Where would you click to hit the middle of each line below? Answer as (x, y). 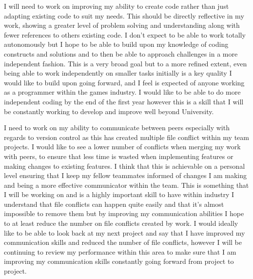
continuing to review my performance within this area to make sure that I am (120, 251)
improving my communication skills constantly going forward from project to (119, 261)
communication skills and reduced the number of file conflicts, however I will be (123, 242)
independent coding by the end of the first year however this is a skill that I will (124, 101)
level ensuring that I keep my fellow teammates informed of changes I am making (126, 175)
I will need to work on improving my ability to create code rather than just (117, 6)
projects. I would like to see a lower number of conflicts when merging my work (122, 147)
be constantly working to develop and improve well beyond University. (109, 111)
